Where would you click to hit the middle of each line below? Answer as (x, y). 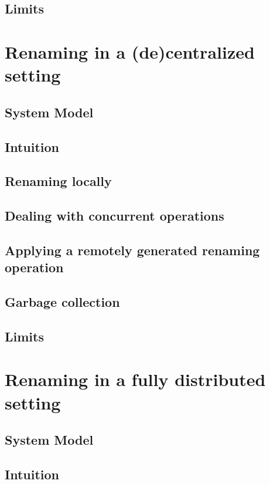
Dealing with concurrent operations (115, 216)
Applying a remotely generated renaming (132, 250)
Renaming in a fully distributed (135, 379)
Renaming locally (58, 181)
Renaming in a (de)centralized (130, 51)
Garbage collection (62, 302)
